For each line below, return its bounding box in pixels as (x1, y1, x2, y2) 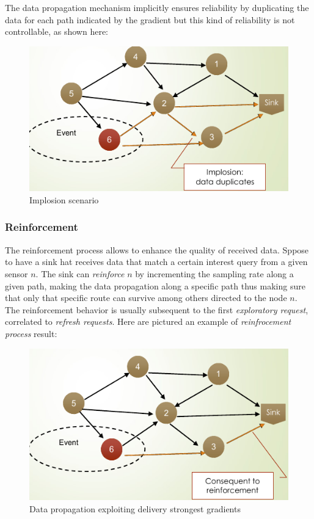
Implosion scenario (29, 193, 99, 206)
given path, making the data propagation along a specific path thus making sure (5, 279, 305, 292)
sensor (5, 267, 28, 280)
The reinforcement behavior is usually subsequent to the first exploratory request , (5, 303, 309, 316)
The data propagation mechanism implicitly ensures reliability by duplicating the (5, 1, 309, 13)
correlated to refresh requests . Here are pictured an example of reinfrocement (5, 315, 291, 328)
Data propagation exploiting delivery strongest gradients (29, 502, 241, 515)
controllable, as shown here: (5, 25, 109, 38)
